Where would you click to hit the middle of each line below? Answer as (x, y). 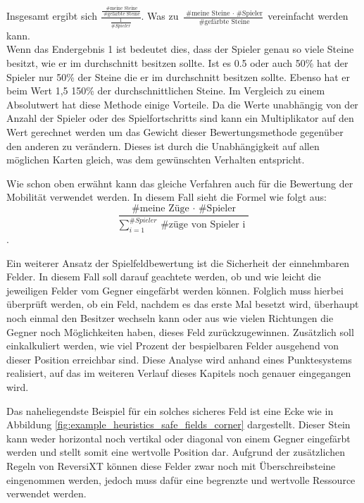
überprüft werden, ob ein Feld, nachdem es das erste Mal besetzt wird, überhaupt (183, 304)
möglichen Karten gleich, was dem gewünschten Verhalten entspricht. (156, 160)
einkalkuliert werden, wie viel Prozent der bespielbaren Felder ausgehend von (173, 346)
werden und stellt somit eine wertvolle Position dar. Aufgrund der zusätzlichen (176, 452)
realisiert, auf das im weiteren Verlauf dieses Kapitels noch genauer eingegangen (179, 373)
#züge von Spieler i (203, 225)
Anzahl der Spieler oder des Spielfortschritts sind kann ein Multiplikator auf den (180, 118)
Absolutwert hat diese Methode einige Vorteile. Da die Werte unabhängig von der (182, 104)
